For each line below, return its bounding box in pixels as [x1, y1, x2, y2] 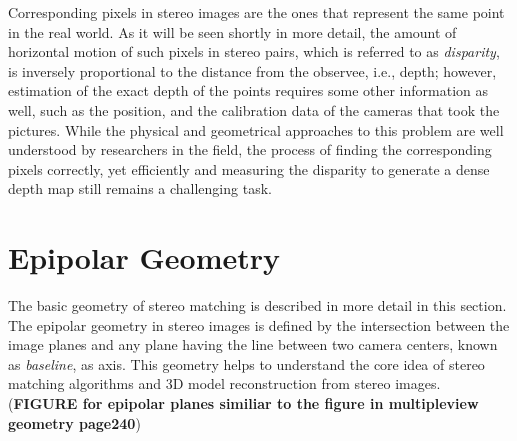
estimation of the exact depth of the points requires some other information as [8, 80, 489, 101]
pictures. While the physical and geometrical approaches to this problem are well [8, 119, 504, 140]
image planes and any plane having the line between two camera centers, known [8, 334, 498, 355]
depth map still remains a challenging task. [8, 178, 272, 199]
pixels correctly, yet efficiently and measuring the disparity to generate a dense [8, 158, 490, 179]
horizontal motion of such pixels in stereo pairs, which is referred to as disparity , [8, 41, 500, 62]
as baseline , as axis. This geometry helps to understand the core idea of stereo [8, 353, 485, 374]
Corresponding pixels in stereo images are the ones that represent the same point [8, 2, 505, 22]
